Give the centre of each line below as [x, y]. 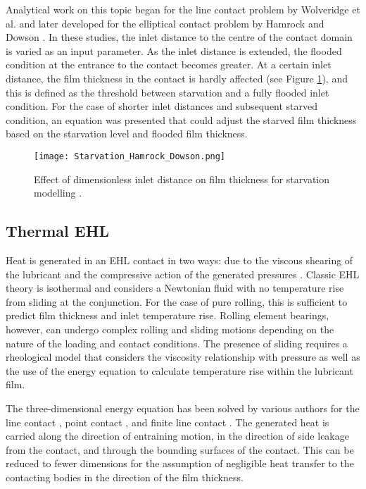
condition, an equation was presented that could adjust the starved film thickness [181, 119]
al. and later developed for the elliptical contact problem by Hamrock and [165, 23]
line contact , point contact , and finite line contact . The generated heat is [168, 422]
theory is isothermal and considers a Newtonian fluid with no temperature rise [175, 288]
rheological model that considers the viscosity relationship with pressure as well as [183, 357]
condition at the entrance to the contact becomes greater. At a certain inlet [169, 64]
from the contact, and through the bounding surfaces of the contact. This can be [180, 449]
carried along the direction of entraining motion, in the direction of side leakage [177, 436]
